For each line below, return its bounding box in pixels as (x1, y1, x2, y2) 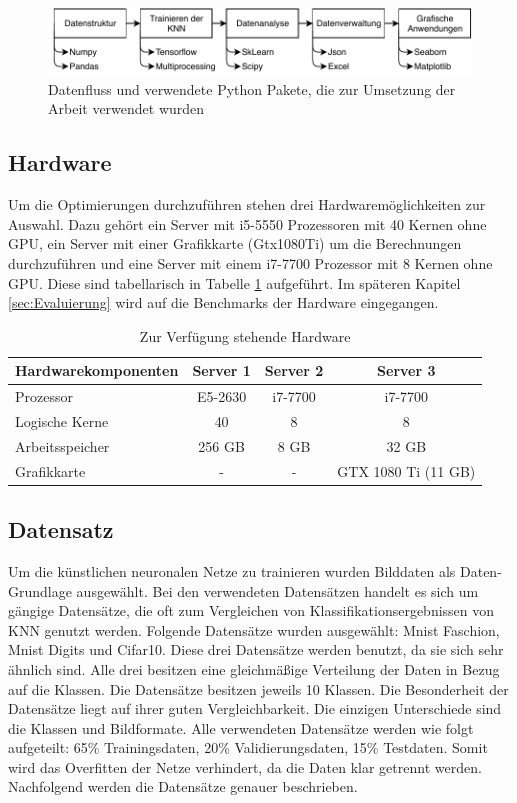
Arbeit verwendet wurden (48, 98, 205, 119)
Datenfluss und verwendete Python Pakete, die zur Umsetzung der (48, 78, 456, 99)
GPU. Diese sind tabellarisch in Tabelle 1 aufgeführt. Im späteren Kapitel (8, 272, 461, 293)
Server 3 (377, 360, 436, 381)
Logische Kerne (15, 410, 109, 431)
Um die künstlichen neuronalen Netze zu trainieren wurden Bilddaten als (8, 560, 456, 581)
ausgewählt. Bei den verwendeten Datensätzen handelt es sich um (76, 580, 479, 601)
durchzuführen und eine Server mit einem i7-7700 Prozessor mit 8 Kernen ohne (8, 252, 493, 273)
